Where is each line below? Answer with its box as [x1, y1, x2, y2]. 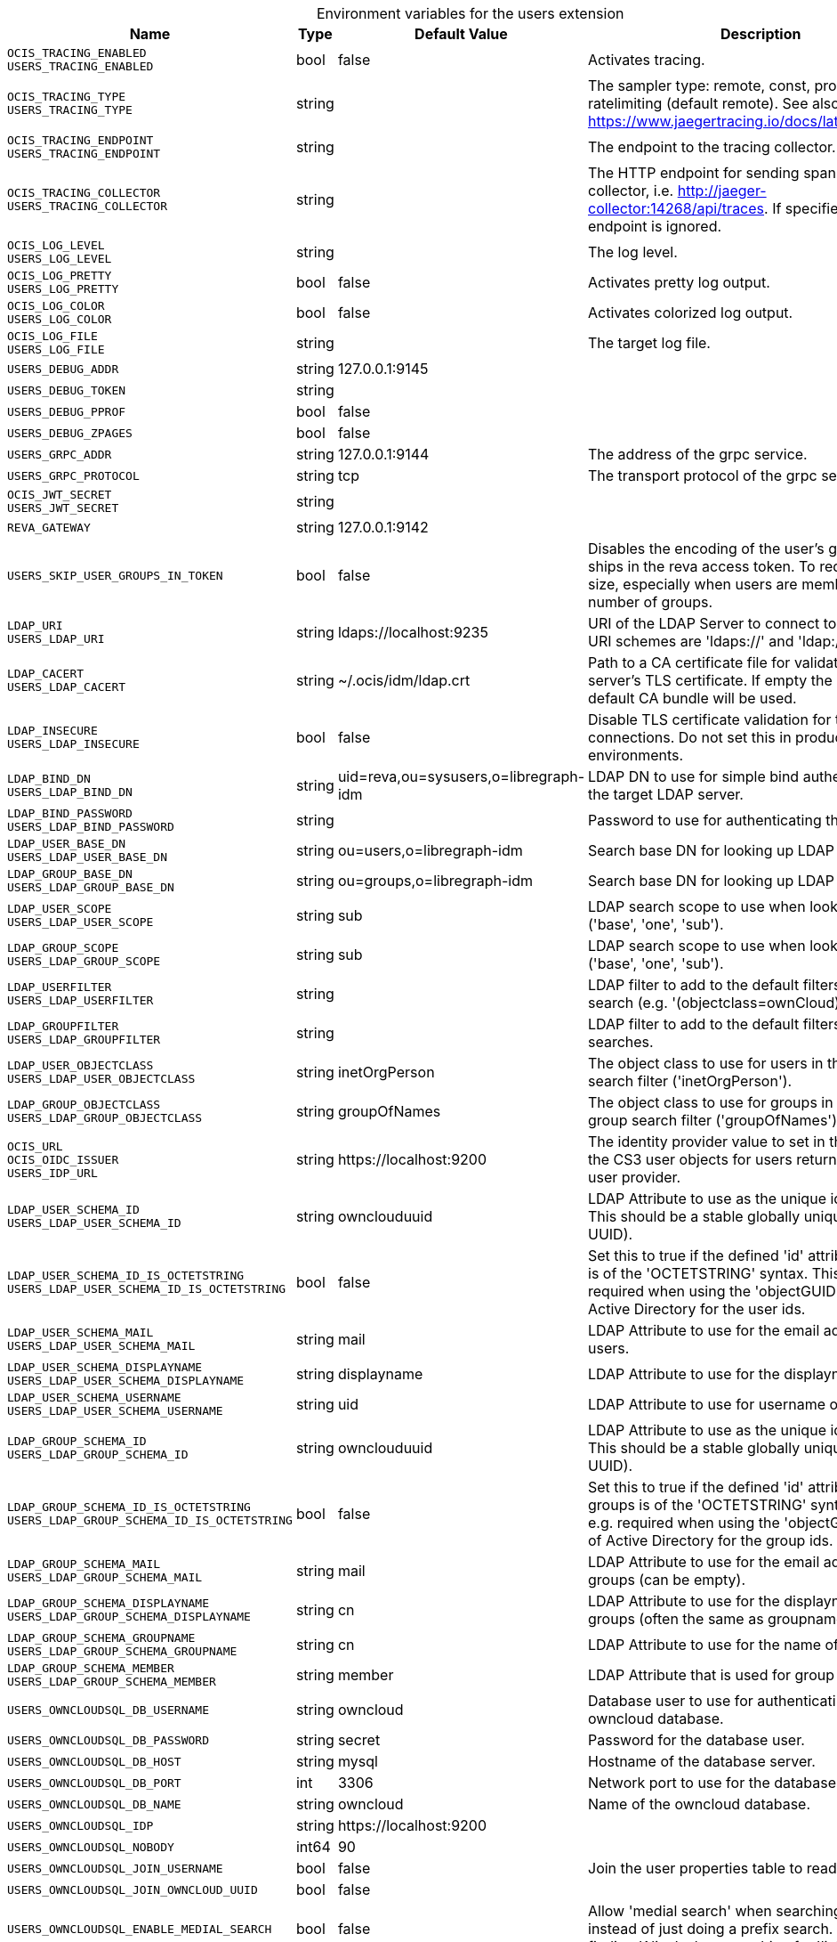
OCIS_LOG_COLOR [7, 299, 105, 313]
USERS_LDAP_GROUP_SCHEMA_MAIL [7, 1571, 203, 1584]
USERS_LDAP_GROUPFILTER [7, 1033, 161, 1046]
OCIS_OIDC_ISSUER [7, 1152, 119, 1166]
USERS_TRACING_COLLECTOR [7, 199, 168, 213]
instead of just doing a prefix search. [588, 1920, 833, 1938]
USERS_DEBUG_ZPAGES [7, 426, 133, 440]
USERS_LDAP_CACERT [7, 680, 126, 694]
